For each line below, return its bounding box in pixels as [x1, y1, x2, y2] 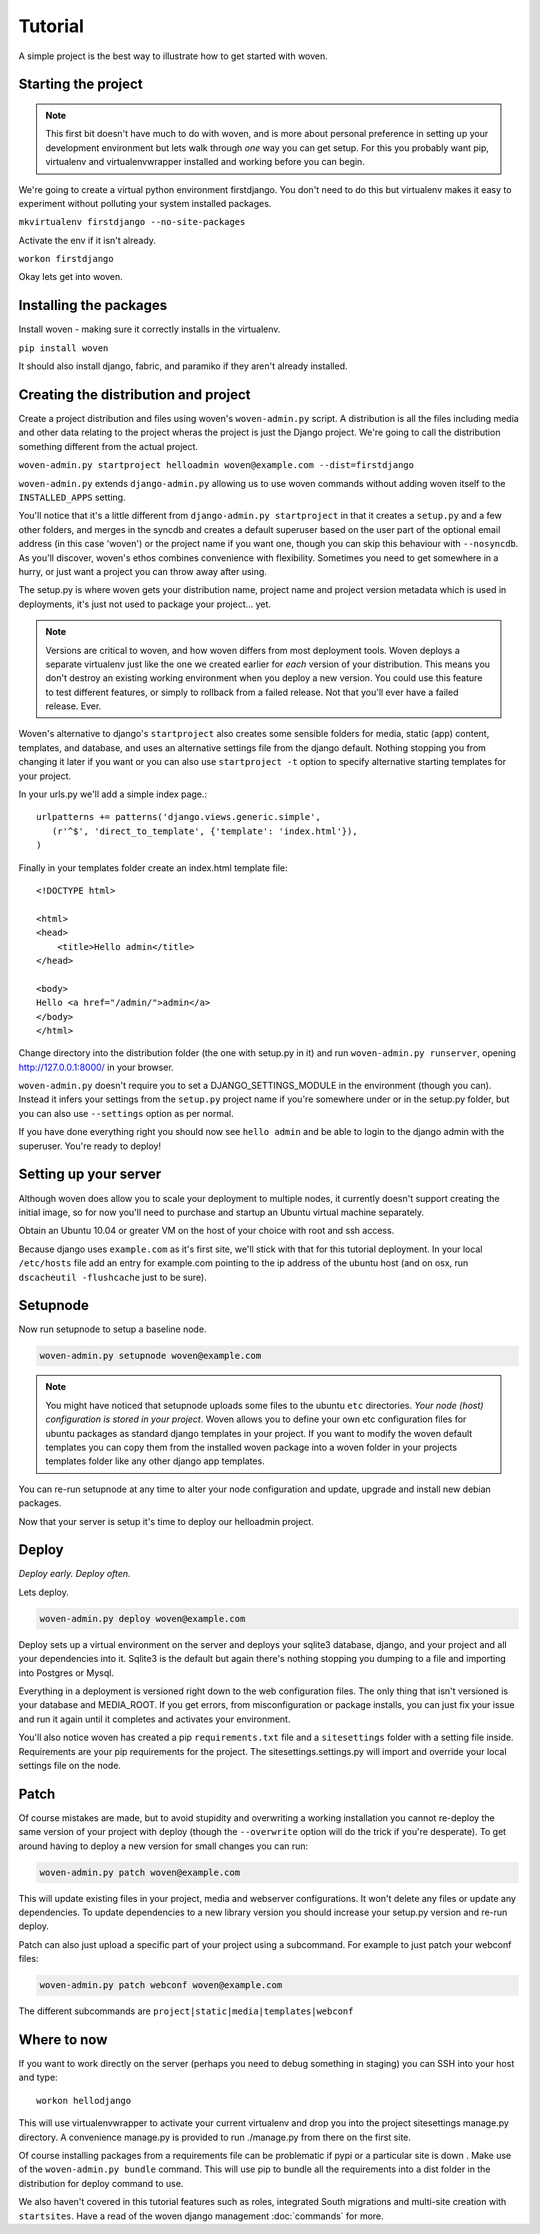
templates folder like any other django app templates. [45, 1455, 265, 1467]
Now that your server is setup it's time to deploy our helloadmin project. [18, 1515, 314, 1527]
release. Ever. [45, 700, 102, 712]
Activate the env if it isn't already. [18, 234, 157, 246]
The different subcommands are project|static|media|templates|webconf [18, 2005, 354, 2017]
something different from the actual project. [18, 440, 199, 452]
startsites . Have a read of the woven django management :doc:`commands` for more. [18, 2210, 384, 2222]
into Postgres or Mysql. [18, 1666, 115, 1679]
